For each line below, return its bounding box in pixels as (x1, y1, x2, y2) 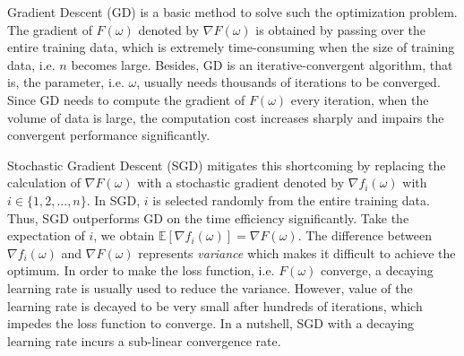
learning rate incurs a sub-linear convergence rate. (7, 331, 281, 350)
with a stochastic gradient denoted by (137, 173, 345, 192)
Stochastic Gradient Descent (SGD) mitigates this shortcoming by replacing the (7, 155, 446, 174)
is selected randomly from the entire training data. (152, 190, 430, 209)
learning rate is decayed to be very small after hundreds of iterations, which (7, 296, 423, 315)
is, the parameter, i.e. (7, 73, 125, 91)
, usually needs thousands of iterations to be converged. (136, 73, 441, 91)
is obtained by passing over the (255, 20, 426, 39)
